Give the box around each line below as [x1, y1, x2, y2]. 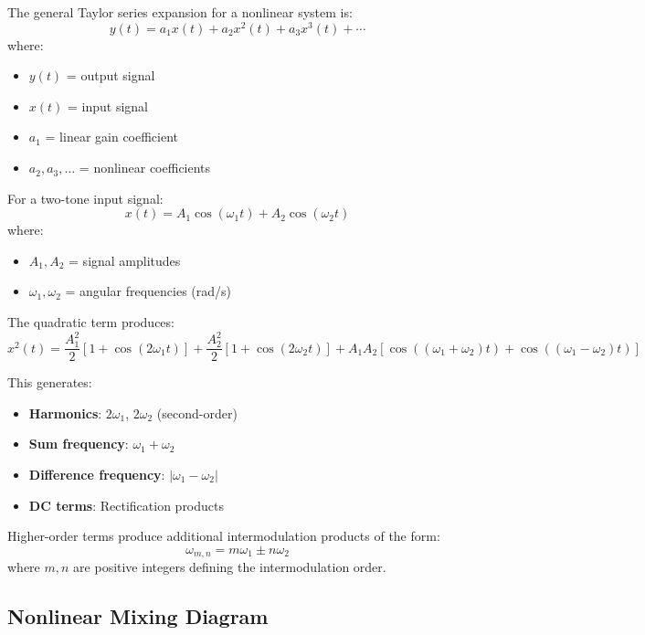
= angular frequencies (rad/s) [65, 281, 232, 301]
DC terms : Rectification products [28, 495, 225, 514]
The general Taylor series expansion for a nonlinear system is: [7, 3, 353, 21]
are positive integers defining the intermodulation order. [73, 557, 386, 577]
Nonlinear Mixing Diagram [7, 602, 269, 630]
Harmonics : [28, 403, 102, 422]
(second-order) [156, 403, 238, 422]
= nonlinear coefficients [79, 158, 211, 177]
